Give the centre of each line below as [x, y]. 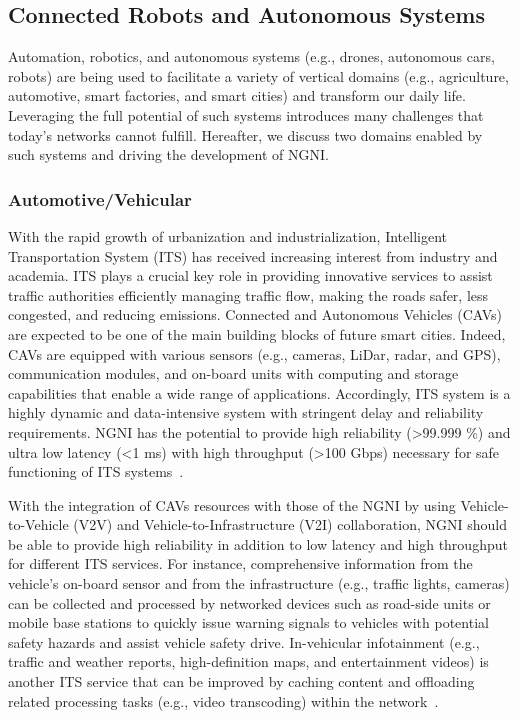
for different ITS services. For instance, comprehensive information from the [240, 563]
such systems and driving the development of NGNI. [168, 154]
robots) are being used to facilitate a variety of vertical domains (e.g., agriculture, [258, 75]
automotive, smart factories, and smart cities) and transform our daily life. [237, 95]
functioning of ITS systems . [96, 471]
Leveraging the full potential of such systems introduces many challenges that [246, 114]
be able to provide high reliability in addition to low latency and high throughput [258, 543]
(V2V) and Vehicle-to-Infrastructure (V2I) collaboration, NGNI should [290, 524]
